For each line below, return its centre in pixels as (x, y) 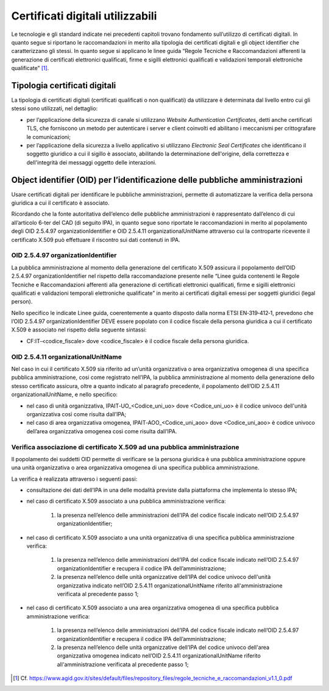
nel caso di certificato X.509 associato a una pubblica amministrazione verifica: (126, 501)
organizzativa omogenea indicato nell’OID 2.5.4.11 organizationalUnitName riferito (159, 656)
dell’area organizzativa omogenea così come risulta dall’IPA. (102, 431)
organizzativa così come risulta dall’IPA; (76, 414)
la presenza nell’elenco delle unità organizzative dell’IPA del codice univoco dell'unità (164, 577)
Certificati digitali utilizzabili (84, 16)
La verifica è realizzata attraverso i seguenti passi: (74, 479)
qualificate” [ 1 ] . (30, 68)
